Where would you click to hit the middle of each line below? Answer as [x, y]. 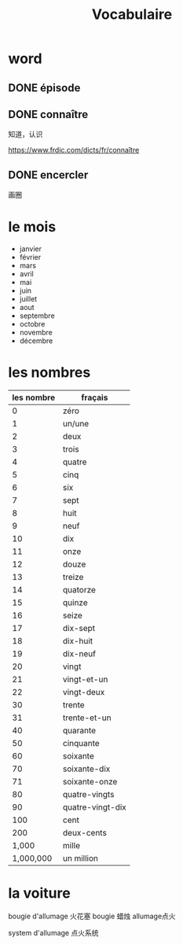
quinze [75, 603]
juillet [28, 299]
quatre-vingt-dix [95, 807]
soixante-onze [90, 782]
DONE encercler [48, 175]
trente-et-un [87, 718]
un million [81, 858]
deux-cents [85, 833]
